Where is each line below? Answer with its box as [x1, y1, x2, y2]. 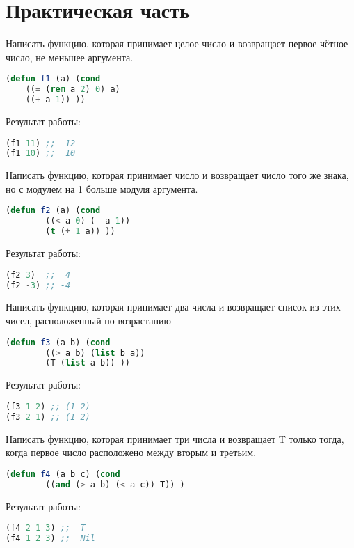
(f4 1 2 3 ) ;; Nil [6, 533, 95, 543]
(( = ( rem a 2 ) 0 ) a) [25, 84, 120, 95]
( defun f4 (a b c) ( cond [6, 469, 120, 479]
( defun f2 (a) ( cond [6, 205, 101, 216]
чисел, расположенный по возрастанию [6, 313, 171, 328]
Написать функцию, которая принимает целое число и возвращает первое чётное [6, 36, 348, 51]
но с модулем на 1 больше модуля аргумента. [6, 181, 198, 196]
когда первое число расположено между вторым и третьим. [6, 445, 257, 460]
